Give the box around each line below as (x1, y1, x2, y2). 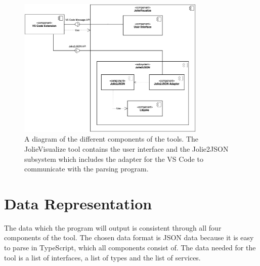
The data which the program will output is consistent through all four (4, 222, 222, 233)
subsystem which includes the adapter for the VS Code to (24, 153, 203, 164)
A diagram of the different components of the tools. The (24, 134, 198, 144)
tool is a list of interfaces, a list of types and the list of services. (4, 252, 201, 262)
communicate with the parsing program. (24, 163, 149, 174)
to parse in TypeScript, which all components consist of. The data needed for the (4, 242, 256, 253)
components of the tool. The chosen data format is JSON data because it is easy (4, 232, 254, 243)
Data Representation (4, 193, 152, 213)
